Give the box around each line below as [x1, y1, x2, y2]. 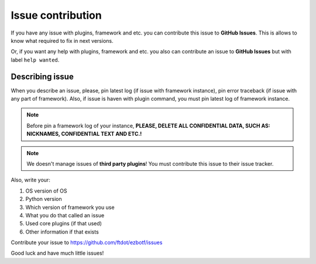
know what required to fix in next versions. [11, 37, 114, 44]
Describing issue [11, 71, 74, 81]
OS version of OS [25, 187, 67, 194]
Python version [25, 196, 62, 203]
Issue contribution [11, 9, 102, 22]
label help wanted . [11, 56, 60, 63]
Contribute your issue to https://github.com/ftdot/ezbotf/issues [11, 239, 163, 246]
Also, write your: [11, 176, 51, 184]
